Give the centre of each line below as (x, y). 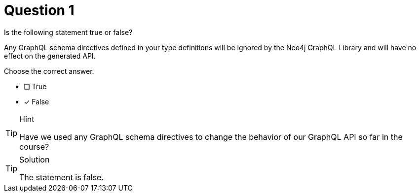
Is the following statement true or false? (68, 32)
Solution (35, 159)
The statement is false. (62, 177)
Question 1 (39, 10)
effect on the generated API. (50, 56)
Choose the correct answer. (49, 71)
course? (34, 147)
